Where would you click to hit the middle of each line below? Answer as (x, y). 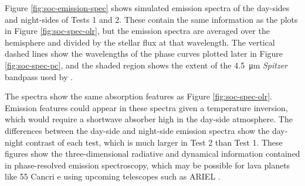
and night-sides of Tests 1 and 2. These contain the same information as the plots (151, 19)
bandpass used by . (39, 76)
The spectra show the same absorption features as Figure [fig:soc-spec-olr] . (138, 96)
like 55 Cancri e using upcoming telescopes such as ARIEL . (113, 176)
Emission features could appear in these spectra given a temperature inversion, (146, 107)
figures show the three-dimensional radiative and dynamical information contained (152, 154)
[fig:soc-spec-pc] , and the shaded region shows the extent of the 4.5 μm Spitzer (146, 65)
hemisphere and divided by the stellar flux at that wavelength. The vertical (140, 42)
